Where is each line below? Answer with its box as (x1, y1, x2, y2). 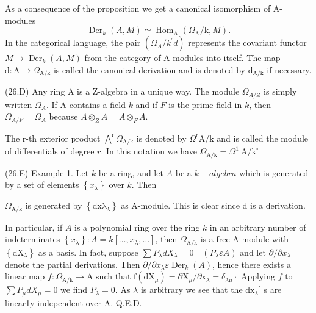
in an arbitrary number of (209, 220, 306, 233)
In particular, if (5, 220, 63, 233)
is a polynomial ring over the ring (74, 220, 200, 233)
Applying (240, 270, 275, 282)
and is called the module (217, 131, 309, 144)
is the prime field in (168, 98, 242, 110)
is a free (200, 232, 230, 245)
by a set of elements (5, 178, 79, 191)
